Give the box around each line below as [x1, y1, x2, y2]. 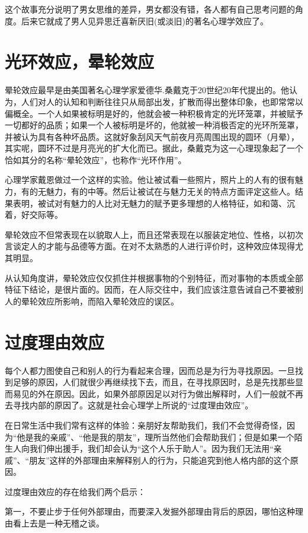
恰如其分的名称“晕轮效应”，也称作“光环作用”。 [5, 153, 187, 166]
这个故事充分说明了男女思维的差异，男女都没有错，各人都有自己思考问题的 [5, 3, 295, 15]
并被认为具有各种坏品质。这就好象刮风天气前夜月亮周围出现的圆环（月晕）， [5, 130, 299, 142]
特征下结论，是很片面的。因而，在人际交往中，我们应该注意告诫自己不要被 [5, 283, 295, 296]
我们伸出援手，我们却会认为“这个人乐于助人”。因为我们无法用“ [29, 442, 274, 455]
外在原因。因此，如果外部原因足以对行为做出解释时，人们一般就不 [37, 387, 295, 399]
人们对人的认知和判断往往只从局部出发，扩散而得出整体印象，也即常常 [21, 95, 295, 107]
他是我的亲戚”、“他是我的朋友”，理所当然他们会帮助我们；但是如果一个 [17, 430, 294, 443]
